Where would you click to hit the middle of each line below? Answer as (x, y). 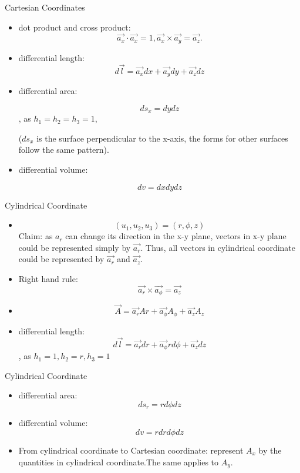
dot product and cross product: (75, 27)
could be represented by (61, 259)
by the (270, 450)
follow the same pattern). (64, 150)
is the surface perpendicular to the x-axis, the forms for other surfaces (162, 138)
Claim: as (36, 236)
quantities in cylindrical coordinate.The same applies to (119, 462)
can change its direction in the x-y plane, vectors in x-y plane (176, 236)
